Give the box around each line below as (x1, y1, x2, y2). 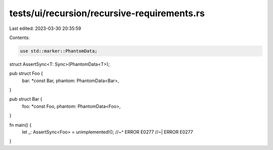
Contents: (9, 34, 30, 41)
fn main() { (9, 122, 32, 128)
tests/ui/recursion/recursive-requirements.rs (9, 8, 205, 19)
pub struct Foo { (9, 70, 43, 77)
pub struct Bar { (9, 96, 42, 102)
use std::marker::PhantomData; (20, 48, 98, 54)
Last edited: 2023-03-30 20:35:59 (9, 25, 81, 31)
